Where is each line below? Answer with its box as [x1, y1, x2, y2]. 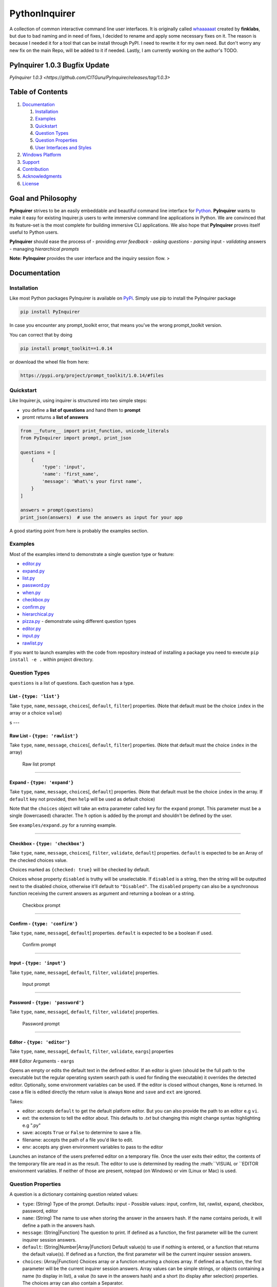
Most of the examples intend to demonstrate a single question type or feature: [9, 551, 174, 557]
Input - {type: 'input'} [9, 960, 66, 966]
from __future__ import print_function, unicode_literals [20, 428, 169, 434]
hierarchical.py [22, 611, 54, 617]
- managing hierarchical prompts [9, 246, 80, 252]
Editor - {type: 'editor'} [9, 1039, 70, 1045]
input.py [22, 633, 40, 639]
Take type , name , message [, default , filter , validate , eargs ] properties [9, 1048, 174, 1055]
